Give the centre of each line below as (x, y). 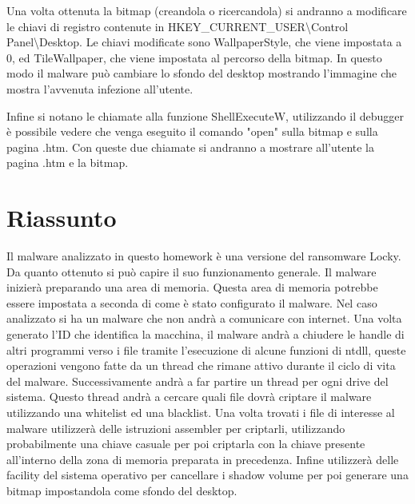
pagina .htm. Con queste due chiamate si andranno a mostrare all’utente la (191, 147)
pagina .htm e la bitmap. (68, 163)
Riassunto (62, 218)
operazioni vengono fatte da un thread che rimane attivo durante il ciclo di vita (201, 365)
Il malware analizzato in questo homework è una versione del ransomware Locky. (204, 256)
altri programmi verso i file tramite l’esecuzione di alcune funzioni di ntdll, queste (206, 349)
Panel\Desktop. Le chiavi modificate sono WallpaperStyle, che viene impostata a (204, 42)
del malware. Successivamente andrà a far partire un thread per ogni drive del (198, 381)
